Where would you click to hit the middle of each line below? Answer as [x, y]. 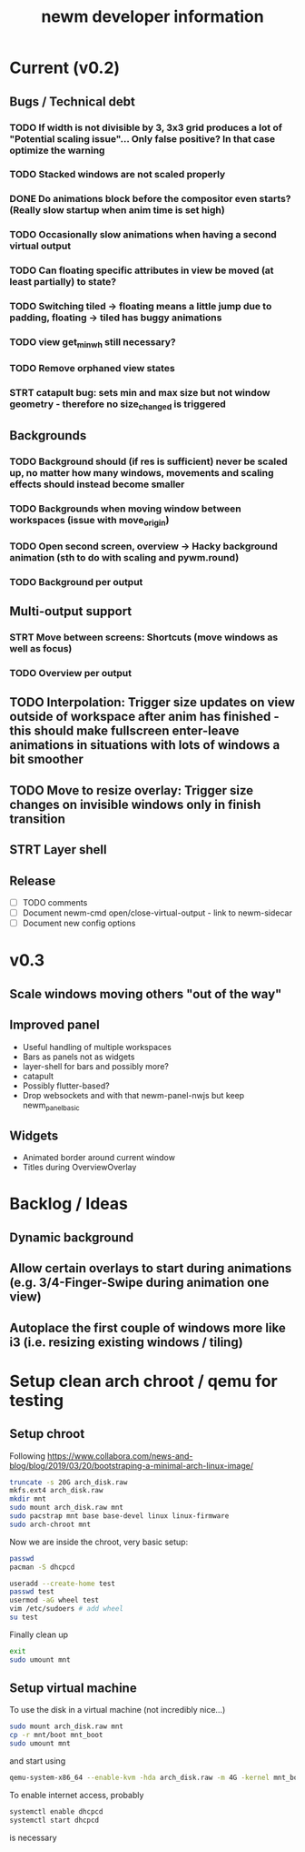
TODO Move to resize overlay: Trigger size [132, 790]
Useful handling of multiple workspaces [97, 1047]
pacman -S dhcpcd [42, 1567]
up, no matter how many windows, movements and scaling [142, 472]
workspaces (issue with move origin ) [89, 521]
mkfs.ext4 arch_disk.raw [56, 1491]
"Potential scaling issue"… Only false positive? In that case [142, 138]
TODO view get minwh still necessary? [93, 343]
